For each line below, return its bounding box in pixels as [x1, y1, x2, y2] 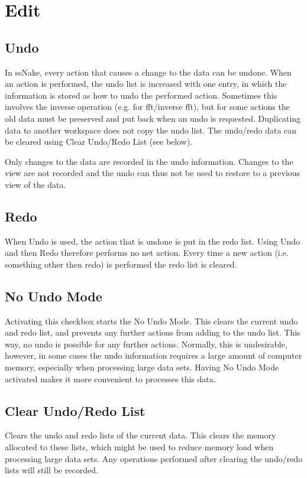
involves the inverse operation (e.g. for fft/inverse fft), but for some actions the [5, 100, 290, 113]
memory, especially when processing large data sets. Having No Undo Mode [5, 361, 279, 373]
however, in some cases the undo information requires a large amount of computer [5, 349, 302, 362]
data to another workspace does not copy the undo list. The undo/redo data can [5, 123, 297, 136]
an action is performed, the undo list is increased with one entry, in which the [5, 77, 287, 90]
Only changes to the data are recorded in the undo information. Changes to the [5, 155, 293, 167]
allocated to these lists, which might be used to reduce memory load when [5, 441, 274, 453]
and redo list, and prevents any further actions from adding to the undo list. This [5, 326, 300, 339]
